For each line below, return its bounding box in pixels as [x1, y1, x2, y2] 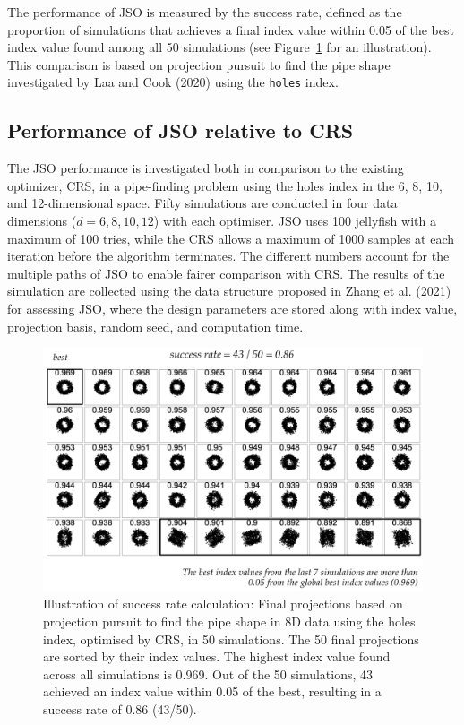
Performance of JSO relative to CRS [7, 117, 354, 144]
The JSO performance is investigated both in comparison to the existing [7, 159, 404, 177]
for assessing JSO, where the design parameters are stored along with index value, [7, 298, 458, 317]
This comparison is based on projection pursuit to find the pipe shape [7, 55, 391, 73]
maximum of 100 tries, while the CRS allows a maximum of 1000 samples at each [7, 229, 455, 247]
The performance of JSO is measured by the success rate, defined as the [7, 3, 402, 21]
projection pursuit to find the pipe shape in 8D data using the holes [43, 611, 416, 630]
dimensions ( [7, 211, 77, 230]
